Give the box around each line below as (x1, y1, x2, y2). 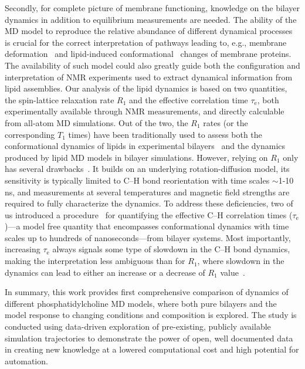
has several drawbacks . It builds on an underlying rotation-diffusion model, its (5, 163, 290, 175)
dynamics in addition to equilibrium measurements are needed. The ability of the (5, 13, 297, 25)
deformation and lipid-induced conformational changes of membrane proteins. (5, 48, 292, 60)
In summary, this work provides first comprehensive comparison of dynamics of (5, 286, 289, 298)
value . (220, 266, 245, 278)
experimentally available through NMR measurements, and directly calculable (5, 105, 284, 117)
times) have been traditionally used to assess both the (68, 128, 262, 140)
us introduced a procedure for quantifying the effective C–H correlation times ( (5, 208, 293, 221)
